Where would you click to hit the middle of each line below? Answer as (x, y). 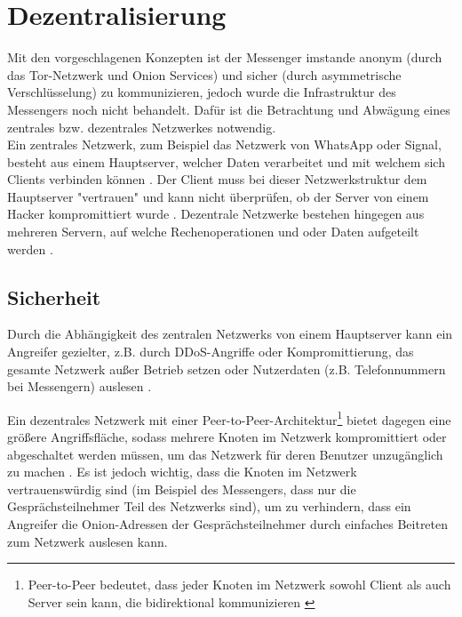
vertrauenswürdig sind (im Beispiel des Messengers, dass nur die (182, 489)
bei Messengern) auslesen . (80, 386)
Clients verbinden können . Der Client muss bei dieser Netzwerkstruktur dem (217, 179)
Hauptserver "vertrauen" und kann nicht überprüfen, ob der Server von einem (218, 196)
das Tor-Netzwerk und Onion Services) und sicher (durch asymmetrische (204, 74)
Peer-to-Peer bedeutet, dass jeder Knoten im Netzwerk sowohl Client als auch (239, 585)
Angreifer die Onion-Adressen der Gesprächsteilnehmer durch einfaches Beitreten (228, 524)
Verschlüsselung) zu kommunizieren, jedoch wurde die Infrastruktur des (202, 92)
